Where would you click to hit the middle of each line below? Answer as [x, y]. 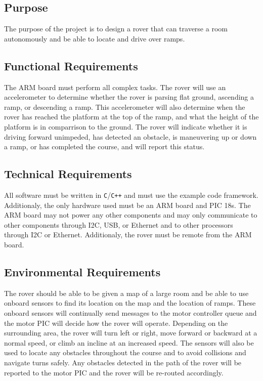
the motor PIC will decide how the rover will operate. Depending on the [116, 323]
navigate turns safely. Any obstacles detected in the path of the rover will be [123, 362]
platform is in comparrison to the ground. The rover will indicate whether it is [126, 126]
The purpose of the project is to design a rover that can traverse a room [116, 29]
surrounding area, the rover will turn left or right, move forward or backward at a [131, 333]
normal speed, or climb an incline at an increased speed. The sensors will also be [129, 342]
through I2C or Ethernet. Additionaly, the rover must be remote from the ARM [128, 235]
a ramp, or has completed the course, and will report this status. [104, 146]
